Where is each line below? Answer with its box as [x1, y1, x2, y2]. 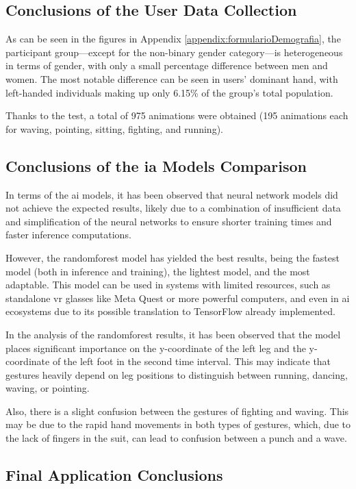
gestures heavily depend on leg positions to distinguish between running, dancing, [5, 367, 348, 381]
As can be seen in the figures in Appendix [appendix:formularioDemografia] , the [5, 32, 341, 46]
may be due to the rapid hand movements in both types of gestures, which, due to [5, 417, 351, 431]
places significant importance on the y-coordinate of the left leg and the [5, 340, 306, 355]
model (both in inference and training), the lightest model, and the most [5, 264, 310, 278]
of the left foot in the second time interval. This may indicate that [52, 354, 331, 368]
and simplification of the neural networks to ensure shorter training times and [5, 214, 332, 228]
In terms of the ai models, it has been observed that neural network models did [5, 187, 338, 201]
